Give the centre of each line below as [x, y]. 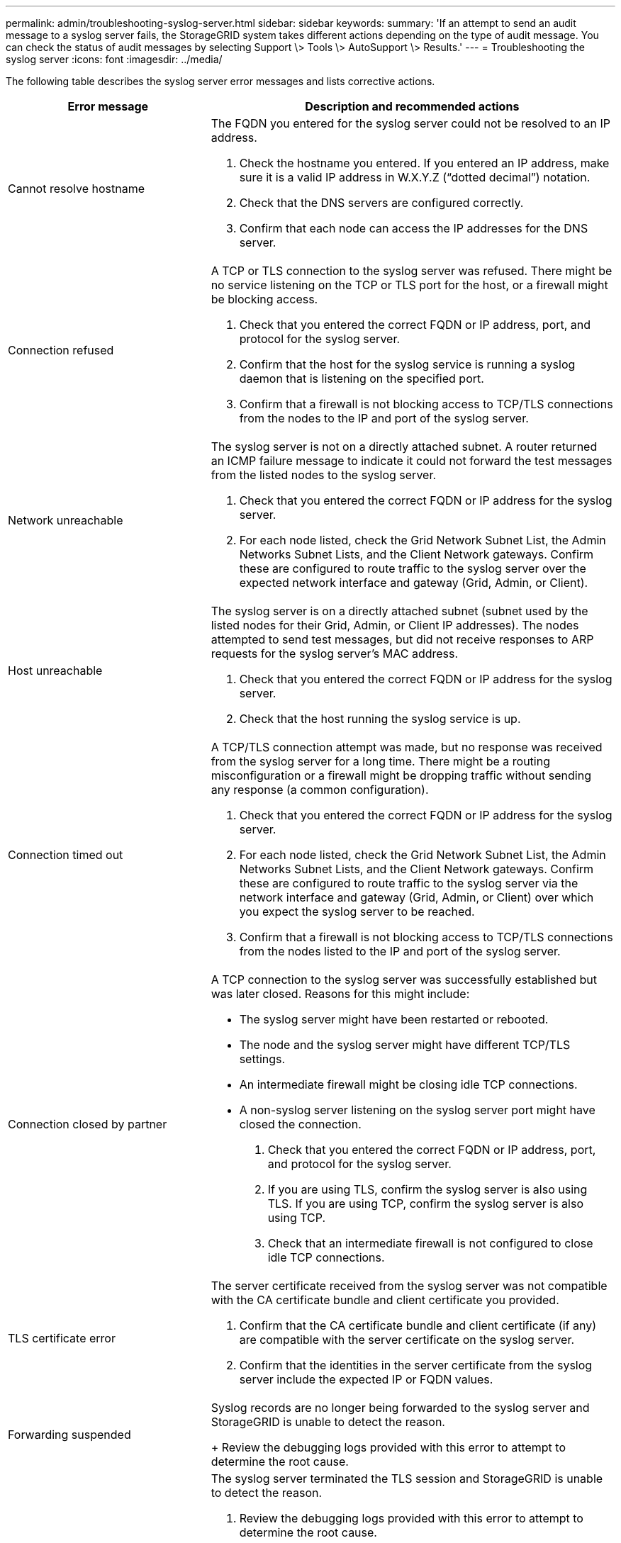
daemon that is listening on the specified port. [362, 378]
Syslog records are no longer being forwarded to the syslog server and [400, 1408]
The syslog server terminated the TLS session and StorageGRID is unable [407, 1479]
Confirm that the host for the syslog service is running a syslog [407, 364]
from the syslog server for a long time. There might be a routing [380, 761]
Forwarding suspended [69, 1435]
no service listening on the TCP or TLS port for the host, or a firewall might [409, 285]
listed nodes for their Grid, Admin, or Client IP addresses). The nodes [395, 625]
